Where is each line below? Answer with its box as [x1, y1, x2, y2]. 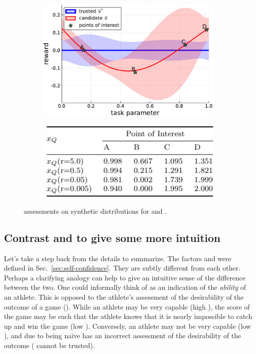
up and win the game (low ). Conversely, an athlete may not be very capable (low [4, 320, 251, 331]
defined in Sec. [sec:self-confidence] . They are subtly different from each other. [4, 263, 241, 273]
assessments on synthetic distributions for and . [24, 205, 167, 216]
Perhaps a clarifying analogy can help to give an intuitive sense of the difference [4, 272, 246, 282]
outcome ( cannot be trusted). [4, 340, 95, 350]
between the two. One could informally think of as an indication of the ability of [4, 282, 246, 292]
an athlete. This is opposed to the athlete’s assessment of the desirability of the [4, 291, 244, 302]
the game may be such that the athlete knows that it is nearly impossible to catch [4, 311, 253, 321]
